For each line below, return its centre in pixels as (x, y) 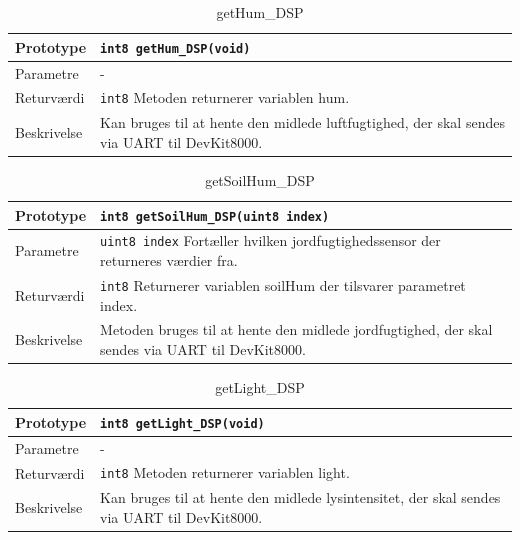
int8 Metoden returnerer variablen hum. (225, 97)
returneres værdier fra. (169, 260)
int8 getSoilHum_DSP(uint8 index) (215, 216)
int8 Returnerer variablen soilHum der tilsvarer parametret (283, 284)
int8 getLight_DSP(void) (182, 423)
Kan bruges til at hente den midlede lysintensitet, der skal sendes (300, 497)
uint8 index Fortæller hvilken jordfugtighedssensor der (270, 240)
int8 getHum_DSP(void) (175, 48)
